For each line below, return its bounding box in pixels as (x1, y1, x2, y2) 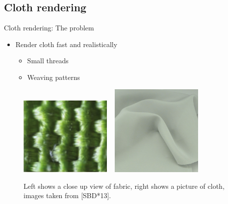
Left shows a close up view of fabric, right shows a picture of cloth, (24, 180, 225, 191)
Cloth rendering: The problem (4, 23, 94, 33)
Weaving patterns (27, 72, 80, 82)
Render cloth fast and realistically (15, 39, 118, 49)
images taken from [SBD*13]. (24, 190, 111, 201)
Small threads (27, 55, 69, 66)
